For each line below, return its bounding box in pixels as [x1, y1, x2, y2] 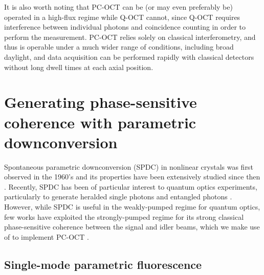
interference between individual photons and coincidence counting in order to [4, 21, 246, 32]
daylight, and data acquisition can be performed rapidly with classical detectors [4, 51, 254, 62]
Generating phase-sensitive [4, 91, 197, 112]
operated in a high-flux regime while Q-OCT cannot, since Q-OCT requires [4, 11, 240, 22]
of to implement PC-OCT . [4, 231, 89, 242]
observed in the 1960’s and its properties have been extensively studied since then [4, 171, 260, 182]
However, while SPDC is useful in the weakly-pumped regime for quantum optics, [4, 201, 260, 212]
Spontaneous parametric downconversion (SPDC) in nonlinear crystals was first [4, 161, 253, 172]
